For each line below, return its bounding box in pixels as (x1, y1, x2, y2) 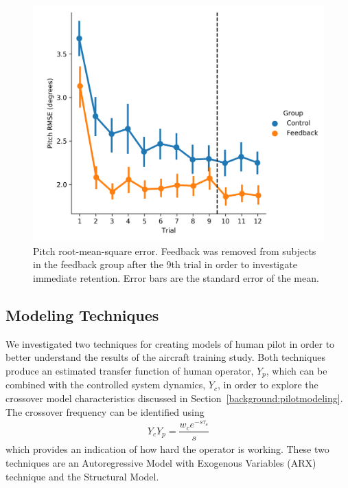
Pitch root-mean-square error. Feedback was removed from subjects (33, 243, 316, 258)
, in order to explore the (217, 377, 318, 392)
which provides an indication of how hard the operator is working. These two (5, 442, 329, 456)
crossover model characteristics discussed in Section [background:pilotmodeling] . (5, 391, 343, 406)
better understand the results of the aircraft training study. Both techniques (5, 350, 325, 364)
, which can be (266, 364, 327, 378)
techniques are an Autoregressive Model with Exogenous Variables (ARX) (5, 456, 316, 470)
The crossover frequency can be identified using (5, 404, 205, 419)
